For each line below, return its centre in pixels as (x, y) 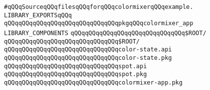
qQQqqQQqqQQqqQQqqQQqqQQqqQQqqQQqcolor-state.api (88, 50)
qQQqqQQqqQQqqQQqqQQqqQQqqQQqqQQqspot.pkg (76, 74)
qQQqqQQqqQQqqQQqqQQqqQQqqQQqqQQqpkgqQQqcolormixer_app (99, 23)
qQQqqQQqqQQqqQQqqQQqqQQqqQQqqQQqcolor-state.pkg (88, 58)
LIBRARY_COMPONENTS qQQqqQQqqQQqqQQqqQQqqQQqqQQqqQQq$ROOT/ (105, 33)
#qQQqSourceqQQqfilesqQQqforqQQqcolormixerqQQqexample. (99, 7)
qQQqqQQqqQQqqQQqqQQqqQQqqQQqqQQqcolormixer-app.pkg (93, 82)
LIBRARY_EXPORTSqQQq (38, 15)
